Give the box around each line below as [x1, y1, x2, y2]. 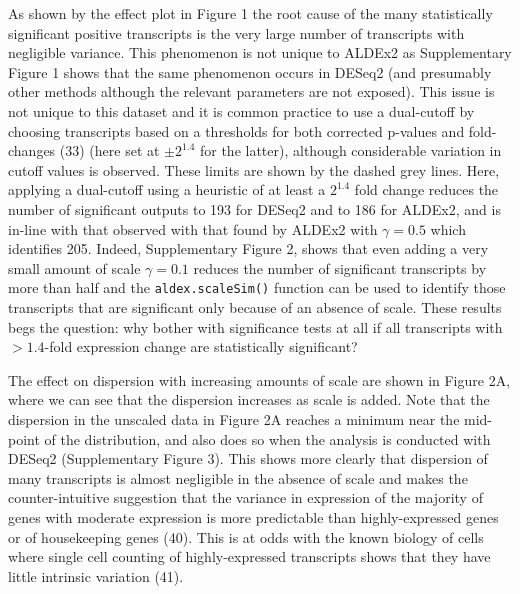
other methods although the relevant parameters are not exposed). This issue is [8, 81, 495, 102]
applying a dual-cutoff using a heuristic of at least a [8, 179, 326, 200]
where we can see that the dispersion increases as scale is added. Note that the [8, 389, 490, 410]
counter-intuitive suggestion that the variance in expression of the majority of [8, 487, 483, 508]
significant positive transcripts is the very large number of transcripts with [8, 22, 465, 43]
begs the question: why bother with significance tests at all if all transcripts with [8, 316, 503, 337]
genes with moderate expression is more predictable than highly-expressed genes [8, 506, 499, 527]
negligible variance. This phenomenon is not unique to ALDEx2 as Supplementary [8, 42, 512, 63]
